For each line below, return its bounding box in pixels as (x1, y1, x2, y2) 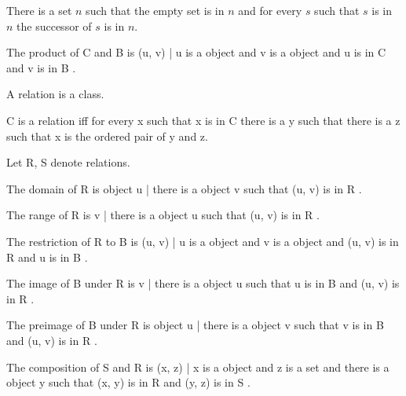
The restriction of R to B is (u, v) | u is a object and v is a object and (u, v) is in (6, 233, 399, 249)
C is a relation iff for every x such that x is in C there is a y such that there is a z (6, 112, 401, 128)
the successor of (16, 17, 92, 34)
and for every (238, 2, 302, 18)
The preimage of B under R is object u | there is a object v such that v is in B (6, 317, 384, 333)
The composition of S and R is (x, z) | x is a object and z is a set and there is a (6, 358, 390, 375)
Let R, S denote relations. (6, 154, 130, 170)
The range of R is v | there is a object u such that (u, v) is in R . (6, 207, 320, 223)
